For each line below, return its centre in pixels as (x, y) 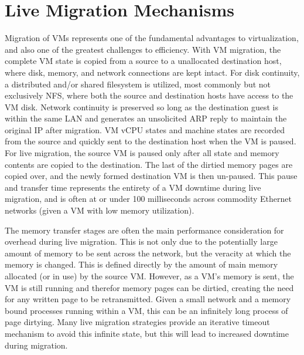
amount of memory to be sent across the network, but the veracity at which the (148, 253)
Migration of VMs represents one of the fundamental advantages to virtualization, (152, 38)
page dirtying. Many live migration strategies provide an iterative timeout (137, 322)
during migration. (36, 345)
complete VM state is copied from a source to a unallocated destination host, (143, 61)
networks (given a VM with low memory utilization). (100, 210)
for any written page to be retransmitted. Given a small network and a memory (148, 299)
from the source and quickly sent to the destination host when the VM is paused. (151, 141)
